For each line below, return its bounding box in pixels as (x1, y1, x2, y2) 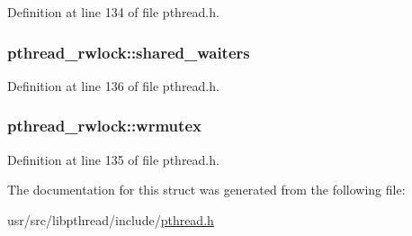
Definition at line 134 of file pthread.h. (7, 3, 219, 21)
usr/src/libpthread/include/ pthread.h (7, 210, 214, 229)
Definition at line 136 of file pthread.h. (7, 76, 219, 95)
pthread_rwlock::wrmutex (7, 114, 202, 137)
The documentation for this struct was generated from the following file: (7, 180, 406, 199)
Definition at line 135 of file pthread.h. (7, 150, 219, 168)
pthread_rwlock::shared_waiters (7, 41, 250, 63)
